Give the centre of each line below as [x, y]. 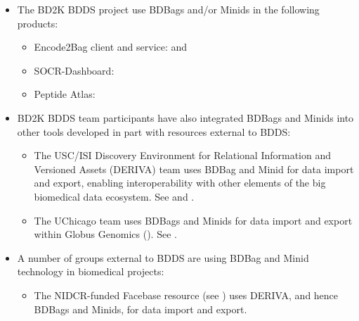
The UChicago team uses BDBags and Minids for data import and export [193, 220]
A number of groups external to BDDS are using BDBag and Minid [163, 257]
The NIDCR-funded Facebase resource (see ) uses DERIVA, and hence [186, 295]
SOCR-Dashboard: [74, 70]
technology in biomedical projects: [91, 271]
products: [38, 23]
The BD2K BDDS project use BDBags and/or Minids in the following [168, 9]
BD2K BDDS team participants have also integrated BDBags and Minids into [185, 117]
